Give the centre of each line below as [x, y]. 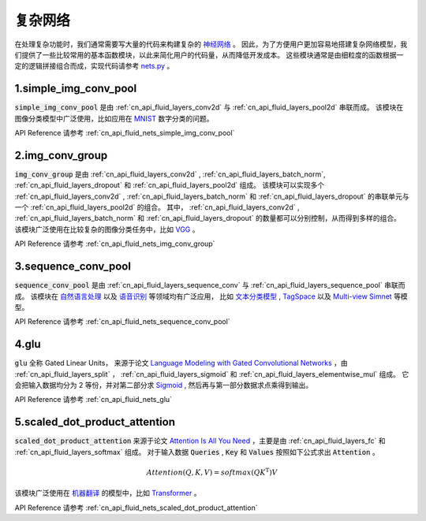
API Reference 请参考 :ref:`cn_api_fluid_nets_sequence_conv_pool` [122, 322]
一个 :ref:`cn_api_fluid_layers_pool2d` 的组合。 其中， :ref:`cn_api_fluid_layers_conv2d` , [157, 207]
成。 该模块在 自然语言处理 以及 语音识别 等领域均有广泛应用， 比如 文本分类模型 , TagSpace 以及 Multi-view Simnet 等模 [211, 296]
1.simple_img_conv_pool [76, 89]
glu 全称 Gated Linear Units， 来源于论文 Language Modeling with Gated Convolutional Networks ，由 [181, 363]
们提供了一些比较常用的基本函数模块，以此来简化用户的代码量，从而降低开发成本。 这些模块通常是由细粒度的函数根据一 [209, 54]
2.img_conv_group [61, 155]
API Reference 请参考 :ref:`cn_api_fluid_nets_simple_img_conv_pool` [125, 133]
